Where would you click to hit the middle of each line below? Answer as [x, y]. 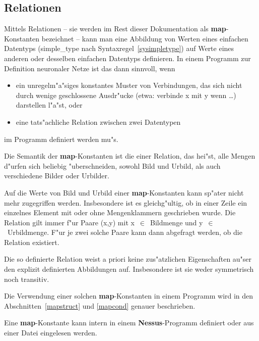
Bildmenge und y [177, 222]
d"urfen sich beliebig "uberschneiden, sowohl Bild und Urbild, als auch [112, 165]
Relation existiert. [32, 242]
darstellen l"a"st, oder [49, 105]
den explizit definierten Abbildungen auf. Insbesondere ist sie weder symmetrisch [129, 269]
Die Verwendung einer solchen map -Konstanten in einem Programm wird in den [129, 296]
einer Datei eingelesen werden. [51, 333]
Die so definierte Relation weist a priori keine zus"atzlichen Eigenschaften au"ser [128, 259]
